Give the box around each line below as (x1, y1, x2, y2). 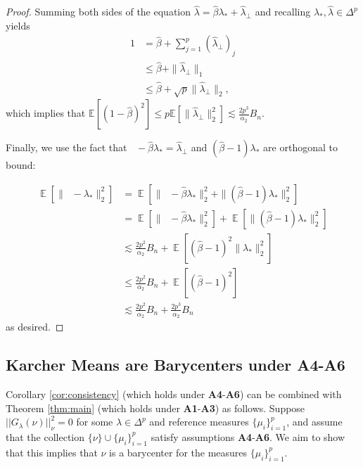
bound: (6, 158, 36, 172)
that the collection (6, 429, 84, 444)
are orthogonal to (263, 140, 338, 155)
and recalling (255, 4, 311, 19)
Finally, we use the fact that (6, 140, 127, 155)
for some (76, 414, 113, 429)
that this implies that (6, 444, 98, 459)
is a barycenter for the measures (109, 444, 248, 459)
